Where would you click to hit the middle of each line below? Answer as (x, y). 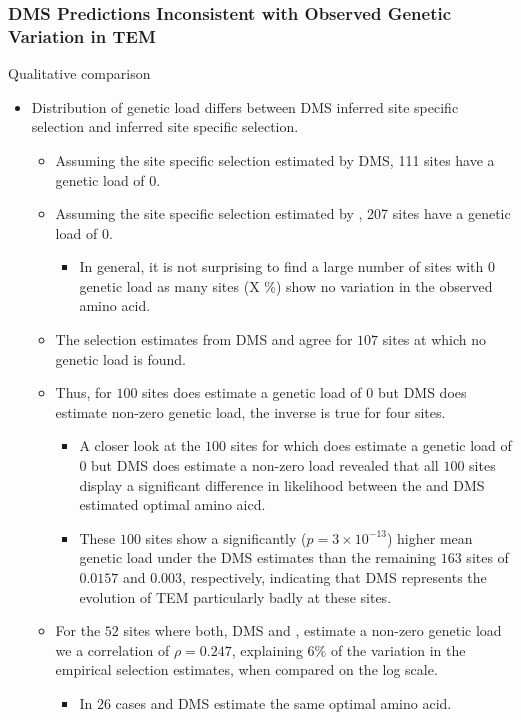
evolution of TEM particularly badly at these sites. (235, 596)
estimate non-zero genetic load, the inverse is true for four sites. (250, 411)
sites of (487, 557)
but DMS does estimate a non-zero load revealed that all (265, 465)
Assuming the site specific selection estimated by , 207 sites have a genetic (283, 213)
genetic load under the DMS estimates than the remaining (258, 557)
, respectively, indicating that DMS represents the (334, 577)
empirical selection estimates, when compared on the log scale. (246, 669)
